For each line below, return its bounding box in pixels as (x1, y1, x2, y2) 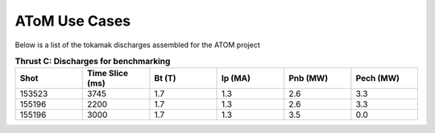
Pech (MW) (355, 73, 400, 84)
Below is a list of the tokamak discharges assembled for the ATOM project (14, 40, 261, 50)
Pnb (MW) (288, 73, 329, 84)
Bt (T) (154, 73, 176, 84)
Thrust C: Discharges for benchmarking (14, 56, 171, 67)
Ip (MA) (222, 73, 251, 84)
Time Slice (87, 68, 129, 79)
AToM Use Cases (14, 12, 131, 30)
